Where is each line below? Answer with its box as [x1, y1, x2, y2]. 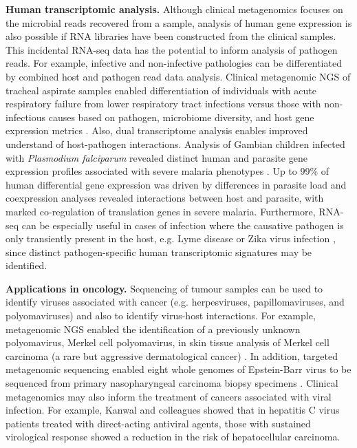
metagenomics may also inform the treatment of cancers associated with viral [6, 389, 332, 403]
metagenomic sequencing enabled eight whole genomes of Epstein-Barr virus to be [6, 362, 351, 376]
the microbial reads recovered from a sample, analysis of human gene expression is [6, 15, 352, 30]
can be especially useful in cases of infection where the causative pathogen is [21, 217, 344, 232]
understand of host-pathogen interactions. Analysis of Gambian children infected [6, 136, 345, 151]
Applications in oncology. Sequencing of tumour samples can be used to [6, 281, 323, 295]
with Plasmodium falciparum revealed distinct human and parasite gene [6, 150, 307, 164]
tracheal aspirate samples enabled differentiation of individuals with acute [6, 83, 316, 97]
